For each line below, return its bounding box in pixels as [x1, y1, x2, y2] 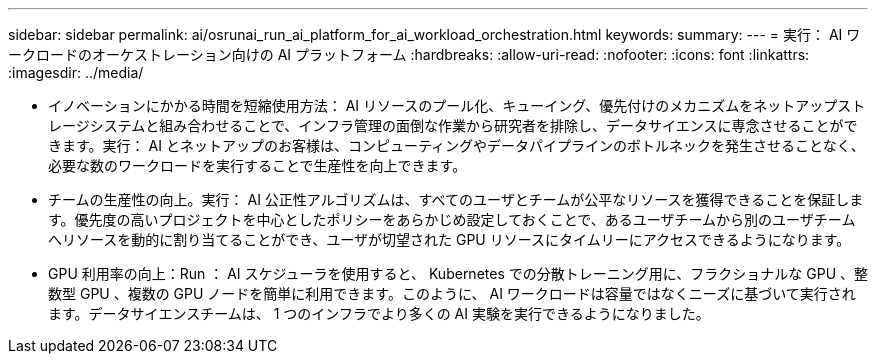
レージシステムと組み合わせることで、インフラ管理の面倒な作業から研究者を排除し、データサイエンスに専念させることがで [48, 117, 858, 134]
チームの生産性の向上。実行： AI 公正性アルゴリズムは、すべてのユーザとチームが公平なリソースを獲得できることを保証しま [48, 191, 864, 208]
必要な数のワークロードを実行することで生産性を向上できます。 [48, 157, 467, 174]
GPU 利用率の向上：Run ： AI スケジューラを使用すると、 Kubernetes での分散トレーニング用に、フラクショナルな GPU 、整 [48, 265, 868, 282]
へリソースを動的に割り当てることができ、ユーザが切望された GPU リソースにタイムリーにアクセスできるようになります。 [48, 231, 851, 248]
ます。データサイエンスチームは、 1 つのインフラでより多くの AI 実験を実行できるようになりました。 [48, 305, 710, 322]
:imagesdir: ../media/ [8, 64, 144, 81]
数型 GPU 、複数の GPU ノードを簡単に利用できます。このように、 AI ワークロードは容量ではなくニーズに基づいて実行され [48, 285, 856, 302]
